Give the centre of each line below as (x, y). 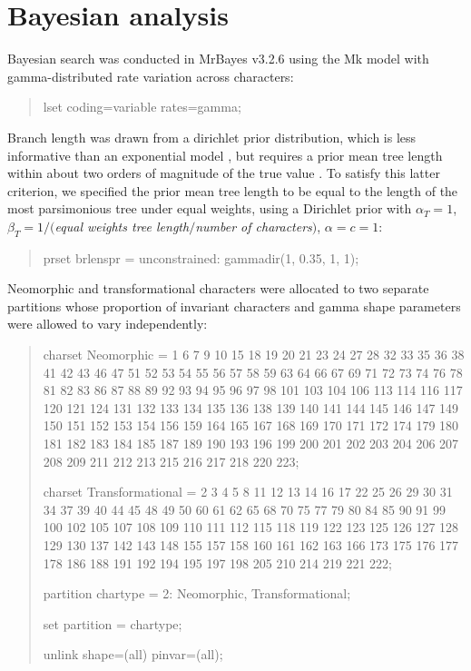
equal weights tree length (122, 226)
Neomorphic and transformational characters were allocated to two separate (218, 288)
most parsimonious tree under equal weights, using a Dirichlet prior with (210, 208)
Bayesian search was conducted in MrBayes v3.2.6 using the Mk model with (218, 59)
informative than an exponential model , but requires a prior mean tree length (225, 155)
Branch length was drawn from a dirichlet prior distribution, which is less (212, 137)
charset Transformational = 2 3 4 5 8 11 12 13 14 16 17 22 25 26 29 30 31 (248, 492)
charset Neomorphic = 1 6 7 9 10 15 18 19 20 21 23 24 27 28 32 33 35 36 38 (254, 355)
